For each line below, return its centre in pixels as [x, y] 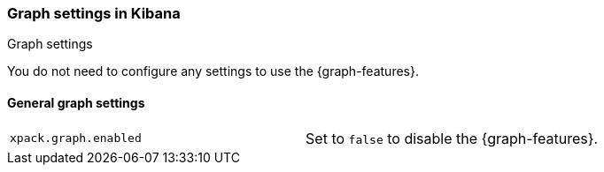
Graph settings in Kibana [94, 13]
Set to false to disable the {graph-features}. [452, 138]
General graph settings [76, 102]
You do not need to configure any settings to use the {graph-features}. [213, 71]
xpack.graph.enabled [76, 138]
